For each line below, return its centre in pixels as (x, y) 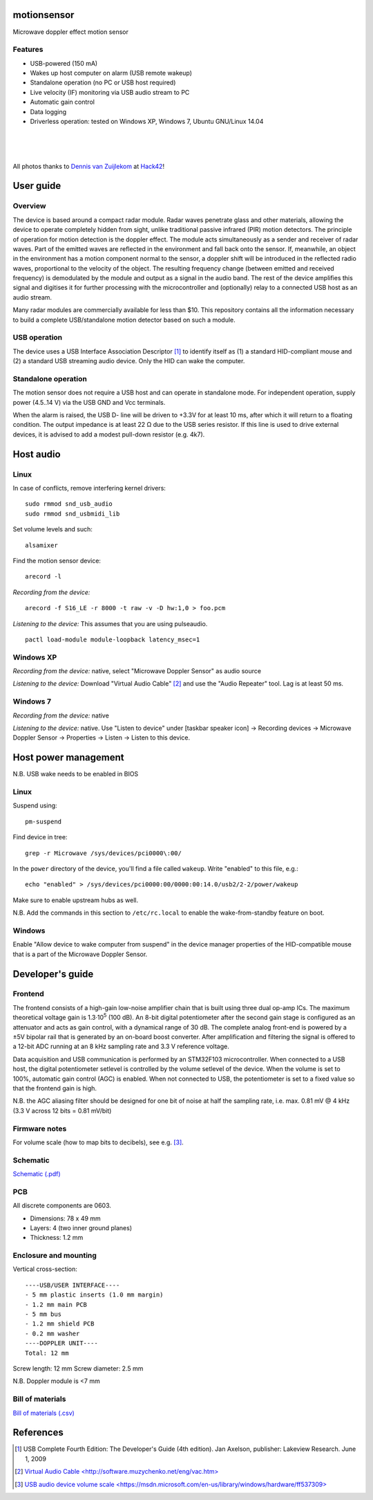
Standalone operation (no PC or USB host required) (103, 82)
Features (28, 50)
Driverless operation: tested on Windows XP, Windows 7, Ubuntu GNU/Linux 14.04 (147, 121)
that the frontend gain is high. (55, 1088)
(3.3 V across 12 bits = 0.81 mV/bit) (62, 1110)
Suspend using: (35, 805)
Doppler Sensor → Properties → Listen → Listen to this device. (102, 738)
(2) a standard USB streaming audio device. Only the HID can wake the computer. (129, 361)
